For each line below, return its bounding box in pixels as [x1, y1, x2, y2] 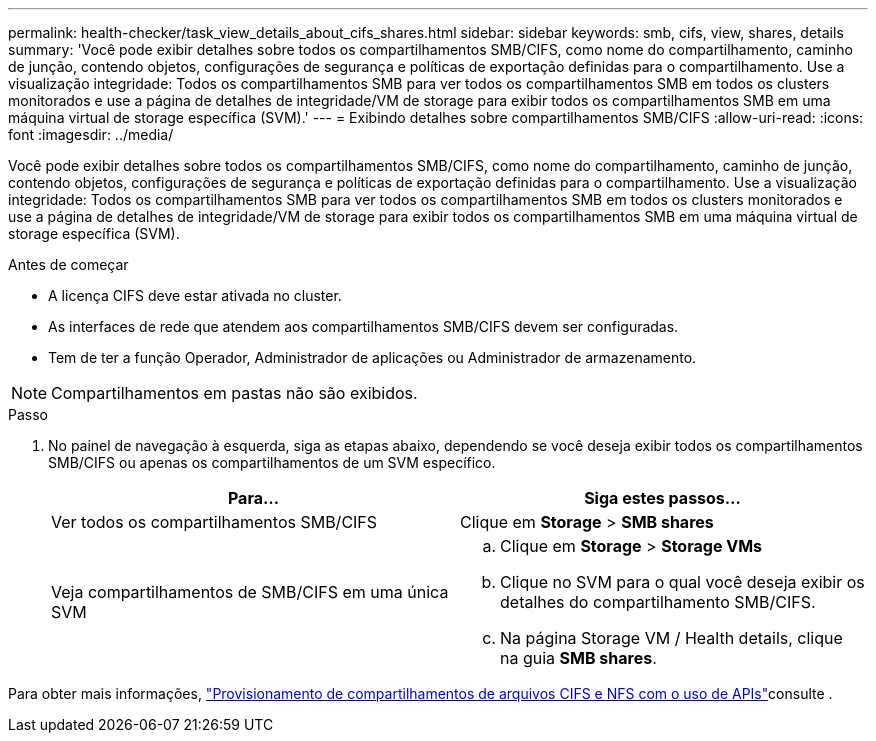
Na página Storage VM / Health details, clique [500, 628, 843, 648]
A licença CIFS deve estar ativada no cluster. [48, 287, 342, 304]
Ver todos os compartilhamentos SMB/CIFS [51, 512, 378, 532]
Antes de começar [8, 256, 129, 273]
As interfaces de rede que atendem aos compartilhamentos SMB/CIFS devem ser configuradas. [48, 318, 679, 335]
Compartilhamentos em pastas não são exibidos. [51, 383, 418, 403]
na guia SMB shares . [500, 648, 657, 668]
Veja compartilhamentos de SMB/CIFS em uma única [51, 582, 449, 602]
